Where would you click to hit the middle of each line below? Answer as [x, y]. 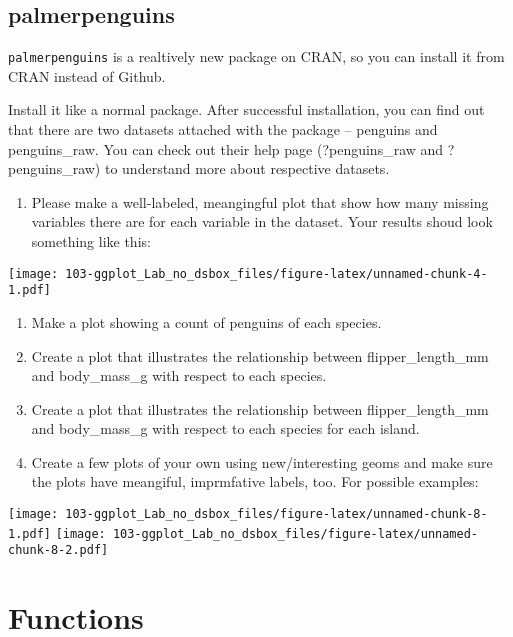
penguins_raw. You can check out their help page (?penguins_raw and [226, 148]
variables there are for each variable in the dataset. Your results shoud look [262, 221]
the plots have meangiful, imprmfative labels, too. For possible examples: [255, 481]
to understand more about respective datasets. [247, 168]
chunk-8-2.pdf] [58, 550]
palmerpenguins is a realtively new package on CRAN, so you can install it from [256, 56]
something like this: [91, 241]
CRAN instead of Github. [87, 75]
